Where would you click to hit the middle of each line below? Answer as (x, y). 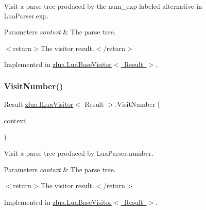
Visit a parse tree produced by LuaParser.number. (79, 153)
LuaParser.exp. (26, 15)
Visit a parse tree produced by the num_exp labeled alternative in (103, 6)
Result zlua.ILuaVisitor (39, 104)
